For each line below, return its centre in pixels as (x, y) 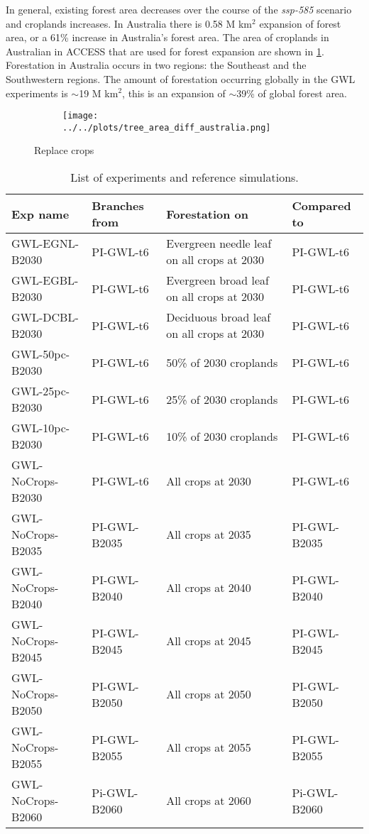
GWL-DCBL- (45, 317)
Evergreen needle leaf (219, 243)
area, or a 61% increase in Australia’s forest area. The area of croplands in (167, 37)
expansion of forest (300, 23)
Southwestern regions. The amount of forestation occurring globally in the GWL (181, 78)
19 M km (99, 93)
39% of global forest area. (292, 93)
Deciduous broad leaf (219, 317)
